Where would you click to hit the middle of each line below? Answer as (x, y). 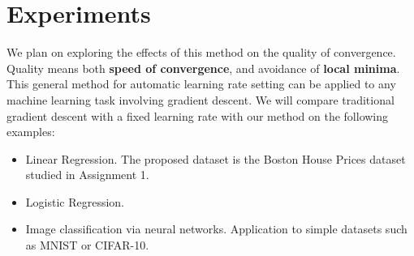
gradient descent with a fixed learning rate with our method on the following (198, 115)
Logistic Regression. (75, 201)
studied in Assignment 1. (87, 175)
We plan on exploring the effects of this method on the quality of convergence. (201, 52)
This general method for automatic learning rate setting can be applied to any (201, 84)
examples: (31, 132)
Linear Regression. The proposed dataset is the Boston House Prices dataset (216, 158)
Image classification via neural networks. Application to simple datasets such (216, 229)
